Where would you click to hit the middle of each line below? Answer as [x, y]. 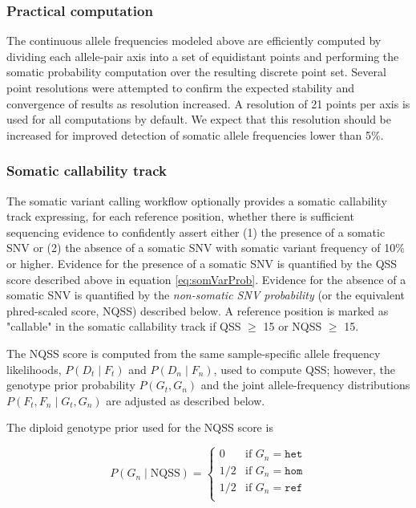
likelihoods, [34, 369]
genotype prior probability [71, 385]
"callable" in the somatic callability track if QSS [124, 326]
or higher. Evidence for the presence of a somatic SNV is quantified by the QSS [202, 263]
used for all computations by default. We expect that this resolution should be [199, 119]
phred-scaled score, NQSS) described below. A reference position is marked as [198, 310]
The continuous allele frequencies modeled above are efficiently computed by [194, 41]
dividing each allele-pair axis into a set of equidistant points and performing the [203, 56]
